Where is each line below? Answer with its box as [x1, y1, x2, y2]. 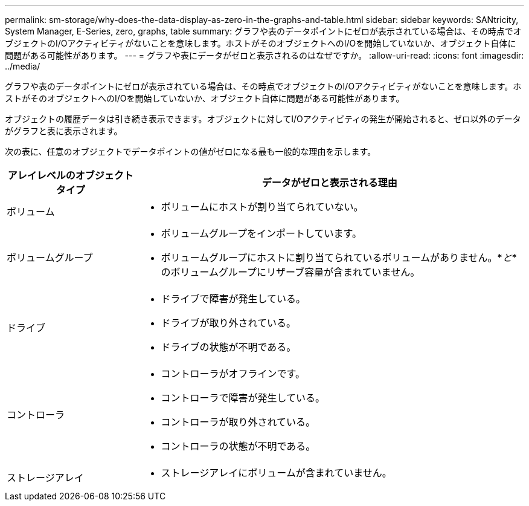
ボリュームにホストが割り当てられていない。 [161, 201, 364, 213]
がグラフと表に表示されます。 [5, 126, 123, 136]
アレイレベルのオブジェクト [7, 169, 133, 181]
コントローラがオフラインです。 [161, 368, 305, 380]
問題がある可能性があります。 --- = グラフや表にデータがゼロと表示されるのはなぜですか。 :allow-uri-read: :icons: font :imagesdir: [5, 50, 524, 60]
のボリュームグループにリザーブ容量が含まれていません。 [161, 266, 420, 278]
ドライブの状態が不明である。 [161, 341, 297, 353]
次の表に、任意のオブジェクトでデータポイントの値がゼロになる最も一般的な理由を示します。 [5, 146, 376, 157]
